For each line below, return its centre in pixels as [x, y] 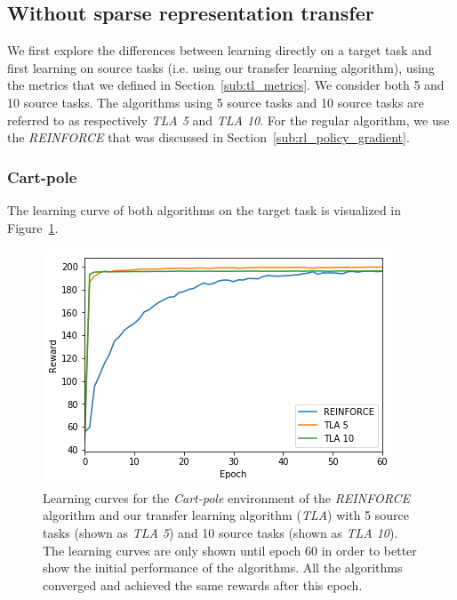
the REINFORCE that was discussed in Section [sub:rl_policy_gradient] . [208, 137]
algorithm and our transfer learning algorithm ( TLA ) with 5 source [226, 515]
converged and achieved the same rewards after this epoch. [203, 584]
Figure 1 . [33, 227]
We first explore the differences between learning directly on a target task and [220, 50]
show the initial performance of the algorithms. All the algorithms [223, 568]
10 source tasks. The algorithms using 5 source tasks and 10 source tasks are [216, 102]
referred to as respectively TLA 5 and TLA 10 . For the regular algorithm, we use [228, 120]
